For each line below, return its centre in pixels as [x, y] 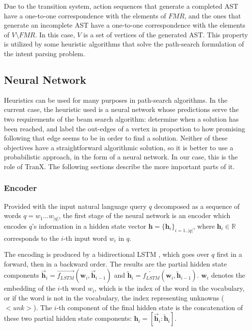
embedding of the [30, 288]
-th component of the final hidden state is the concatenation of [150, 307]
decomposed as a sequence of [197, 206]
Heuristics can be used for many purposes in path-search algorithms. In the [116, 100]
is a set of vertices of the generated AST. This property [166, 34]
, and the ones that [213, 15]
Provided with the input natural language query [75, 206]
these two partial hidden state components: [68, 318]
